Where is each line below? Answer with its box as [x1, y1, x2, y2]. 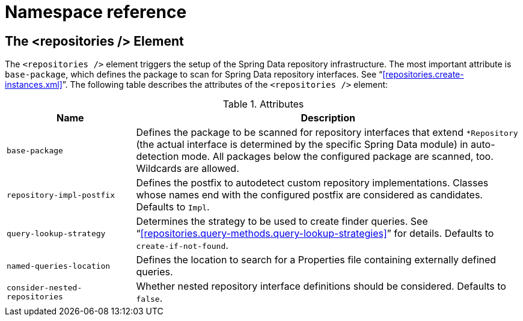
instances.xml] [5, 79, 63, 90]
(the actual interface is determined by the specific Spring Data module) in [136, 138, 468, 151]
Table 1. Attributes [222, 98, 304, 111]
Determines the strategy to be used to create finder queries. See [136, 215, 428, 228]
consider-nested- [7, 283, 82, 293]
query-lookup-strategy [7, 228, 106, 238]
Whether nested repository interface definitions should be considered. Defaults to [136, 280, 506, 293]
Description [301, 112, 355, 124]
